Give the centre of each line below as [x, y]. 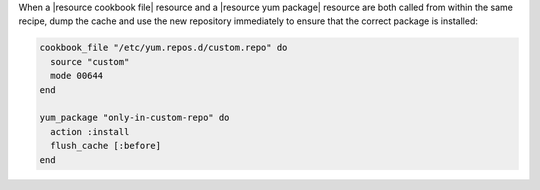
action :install [90, 131]
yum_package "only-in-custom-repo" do [134, 118]
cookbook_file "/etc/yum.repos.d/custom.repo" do [163, 48]
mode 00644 [77, 76]
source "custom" [90, 61]
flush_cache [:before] [106, 146]
